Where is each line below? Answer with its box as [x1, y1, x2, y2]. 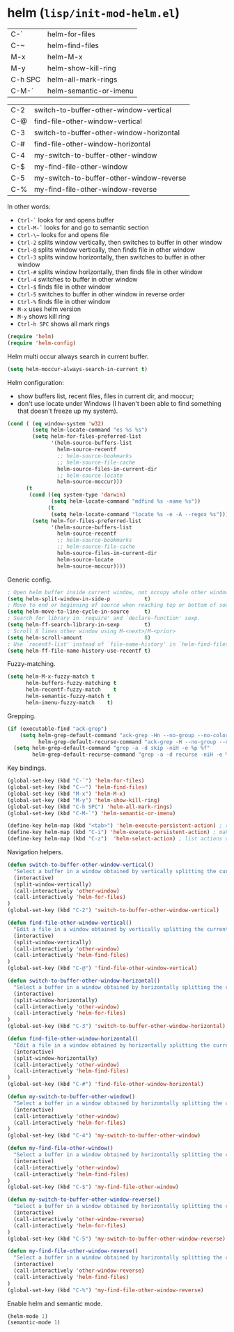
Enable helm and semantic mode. [7, 1299, 103, 1308]
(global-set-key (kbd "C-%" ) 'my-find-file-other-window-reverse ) [7, 1287, 204, 1294]
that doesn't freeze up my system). [17, 407, 118, 415]
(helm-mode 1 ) [7, 1312, 49, 1319]
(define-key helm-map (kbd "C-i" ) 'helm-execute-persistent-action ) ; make [7, 828, 232, 836]
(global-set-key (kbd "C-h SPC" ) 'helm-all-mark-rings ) [7, 803, 173, 810]
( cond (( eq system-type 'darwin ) [29, 492, 127, 499]
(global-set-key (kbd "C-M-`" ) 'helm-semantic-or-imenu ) [7, 810, 176, 817]
